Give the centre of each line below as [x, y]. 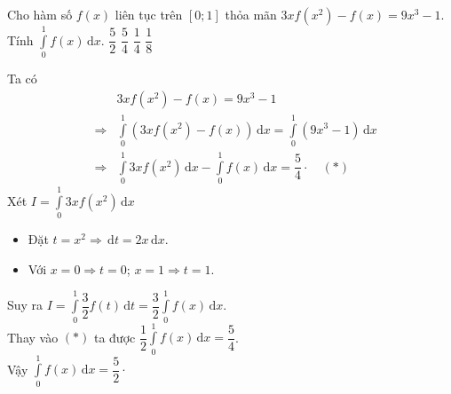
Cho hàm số [40, 14]
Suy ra [25, 305]
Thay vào [33, 337]
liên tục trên [149, 14]
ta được [115, 337]
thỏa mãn [251, 14]
